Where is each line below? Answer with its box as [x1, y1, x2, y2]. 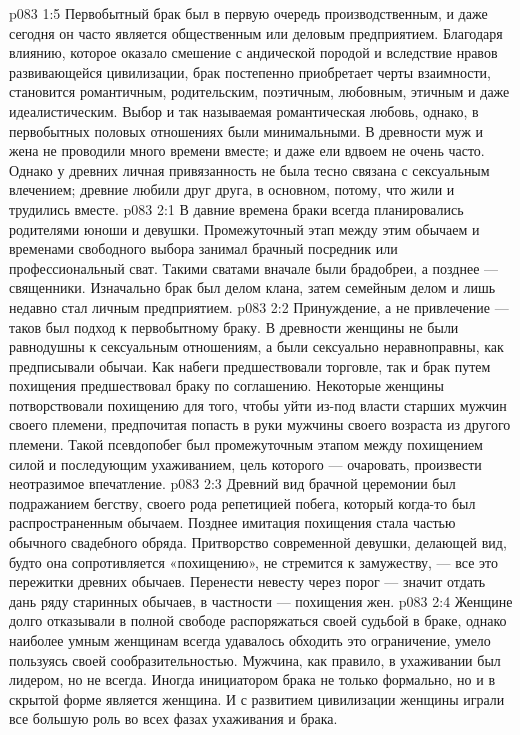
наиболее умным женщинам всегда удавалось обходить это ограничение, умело [9, 630, 491, 650]
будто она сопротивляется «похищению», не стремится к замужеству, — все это [9, 551, 499, 572]
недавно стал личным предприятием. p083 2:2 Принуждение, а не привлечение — [9, 296, 509, 317]
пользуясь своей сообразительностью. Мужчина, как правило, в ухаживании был [9, 649, 501, 670]
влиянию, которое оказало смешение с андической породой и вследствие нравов [9, 42, 498, 63]
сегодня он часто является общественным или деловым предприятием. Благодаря [9, 22, 503, 43]
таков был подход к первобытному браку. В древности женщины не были [9, 316, 459, 337]
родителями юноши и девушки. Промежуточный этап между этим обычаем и [9, 218, 480, 239]
